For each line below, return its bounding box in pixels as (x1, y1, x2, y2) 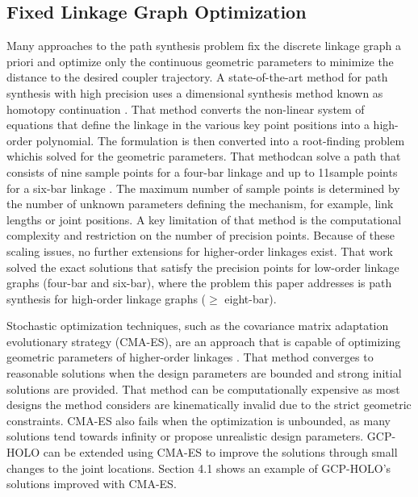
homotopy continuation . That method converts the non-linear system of (6, 100, 365, 117)
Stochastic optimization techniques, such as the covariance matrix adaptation (6, 317, 389, 334)
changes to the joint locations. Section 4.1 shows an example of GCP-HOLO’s (6, 459, 391, 476)
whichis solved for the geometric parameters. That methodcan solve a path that (6, 148, 401, 165)
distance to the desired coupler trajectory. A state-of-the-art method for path (6, 69, 388, 86)
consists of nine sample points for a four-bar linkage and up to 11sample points (6, 163, 398, 180)
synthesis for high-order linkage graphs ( (6, 290, 207, 307)
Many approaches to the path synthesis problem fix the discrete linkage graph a (6, 37, 401, 54)
